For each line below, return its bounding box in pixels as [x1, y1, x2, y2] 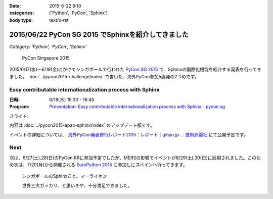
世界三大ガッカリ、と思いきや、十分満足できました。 [22, 182, 132, 188]
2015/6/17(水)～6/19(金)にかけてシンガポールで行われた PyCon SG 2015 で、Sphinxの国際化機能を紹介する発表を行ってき [9, 66, 262, 73]
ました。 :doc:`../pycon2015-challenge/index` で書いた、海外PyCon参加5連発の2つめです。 [9, 73, 199, 79]
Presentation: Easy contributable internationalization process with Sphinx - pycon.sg [49, 104, 225, 110]
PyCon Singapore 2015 [22, 55, 70, 61]
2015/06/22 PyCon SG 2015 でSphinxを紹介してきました [9, 30, 189, 39]
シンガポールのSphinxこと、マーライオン [22, 173, 107, 179]
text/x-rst [49, 17, 69, 23]
